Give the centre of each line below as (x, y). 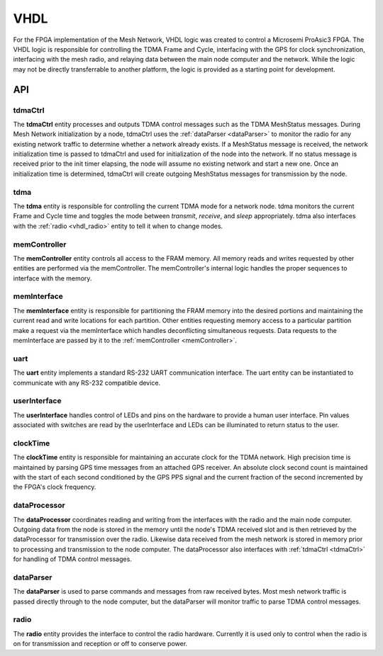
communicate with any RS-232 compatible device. (87, 383)
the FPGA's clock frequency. (55, 487)
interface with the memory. (52, 278)
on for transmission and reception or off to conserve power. (100, 644)
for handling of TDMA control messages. (73, 559)
